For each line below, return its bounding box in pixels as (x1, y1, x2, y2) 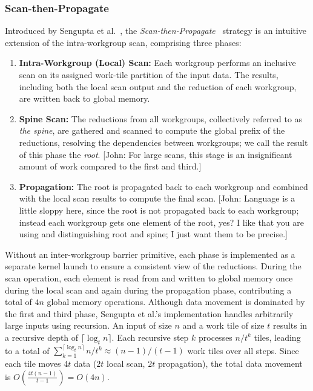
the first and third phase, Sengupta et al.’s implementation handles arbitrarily (5, 307, 294, 320)
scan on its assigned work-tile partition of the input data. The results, (19, 68, 278, 80)
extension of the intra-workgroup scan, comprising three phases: (5, 36, 242, 48)
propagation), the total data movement (157, 356, 303, 369)
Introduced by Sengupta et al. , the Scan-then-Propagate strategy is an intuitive (5, 24, 307, 37)
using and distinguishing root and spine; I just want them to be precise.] (19, 228, 288, 240)
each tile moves (5, 356, 61, 369)
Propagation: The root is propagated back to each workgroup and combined (19, 180, 308, 192)
